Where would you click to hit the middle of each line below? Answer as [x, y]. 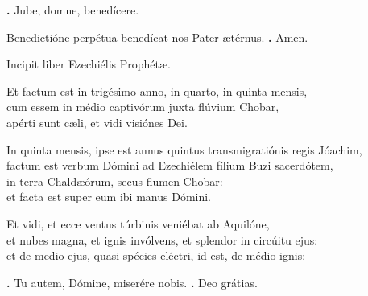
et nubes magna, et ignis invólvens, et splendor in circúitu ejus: [162, 239]
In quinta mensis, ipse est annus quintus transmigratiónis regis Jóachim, [184, 149]
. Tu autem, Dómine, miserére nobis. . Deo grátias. [132, 282]
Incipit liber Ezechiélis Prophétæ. [89, 64]
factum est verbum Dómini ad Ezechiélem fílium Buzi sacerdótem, [170, 165]
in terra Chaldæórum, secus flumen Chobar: [115, 181]
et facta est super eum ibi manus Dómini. [109, 197]
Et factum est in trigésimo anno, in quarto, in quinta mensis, [157, 90]
